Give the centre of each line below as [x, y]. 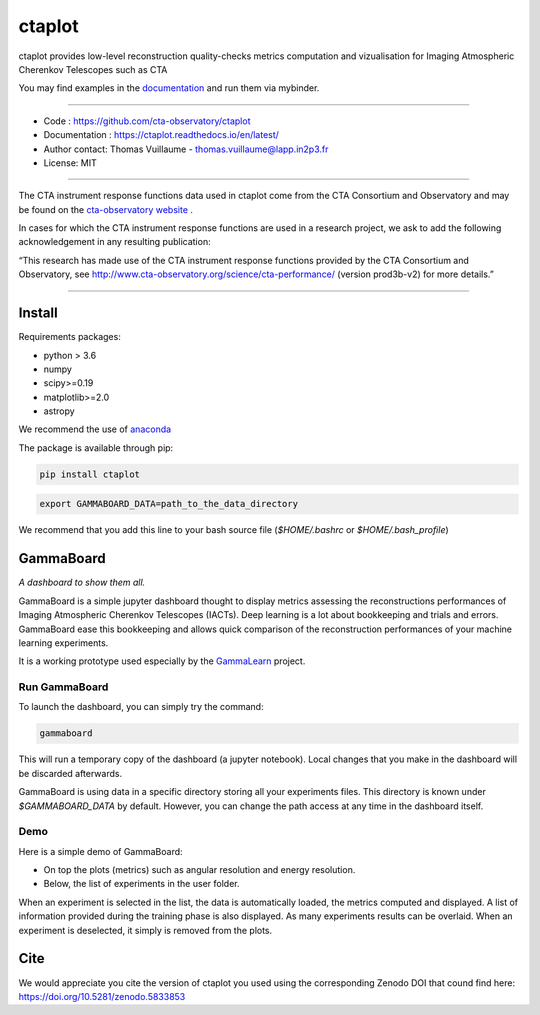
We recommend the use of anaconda [95, 429]
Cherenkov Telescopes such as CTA [93, 69]
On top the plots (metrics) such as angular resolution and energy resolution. [199, 870]
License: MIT [70, 162]
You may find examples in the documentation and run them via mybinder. [169, 88]
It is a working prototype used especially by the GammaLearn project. [162, 661]
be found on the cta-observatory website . [106, 209]
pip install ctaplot [89, 474]
